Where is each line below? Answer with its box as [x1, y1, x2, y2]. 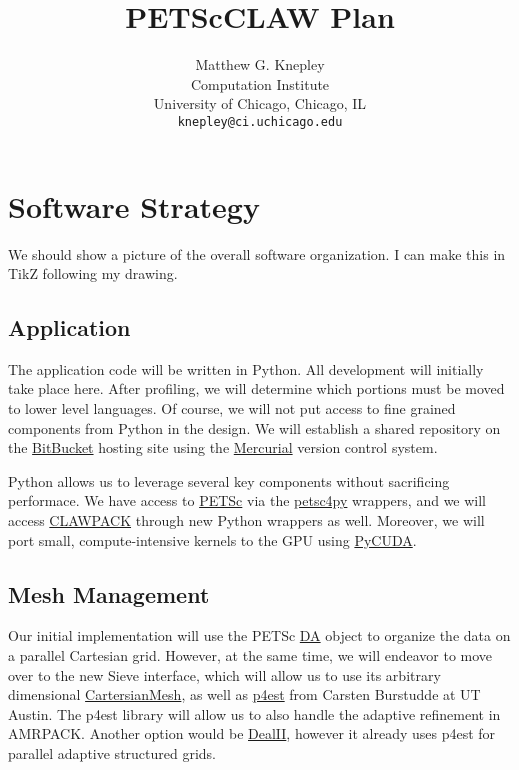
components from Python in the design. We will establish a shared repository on [8, 417, 501, 438]
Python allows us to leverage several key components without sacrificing [8, 470, 450, 491]
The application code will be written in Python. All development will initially [8, 358, 484, 379]
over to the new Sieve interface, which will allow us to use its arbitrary [8, 664, 441, 685]
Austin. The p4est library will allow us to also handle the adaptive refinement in [8, 703, 501, 724]
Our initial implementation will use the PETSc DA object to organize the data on [8, 625, 511, 646]
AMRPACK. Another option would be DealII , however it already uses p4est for [8, 723, 496, 744]
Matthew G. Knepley [195, 54, 325, 75]
